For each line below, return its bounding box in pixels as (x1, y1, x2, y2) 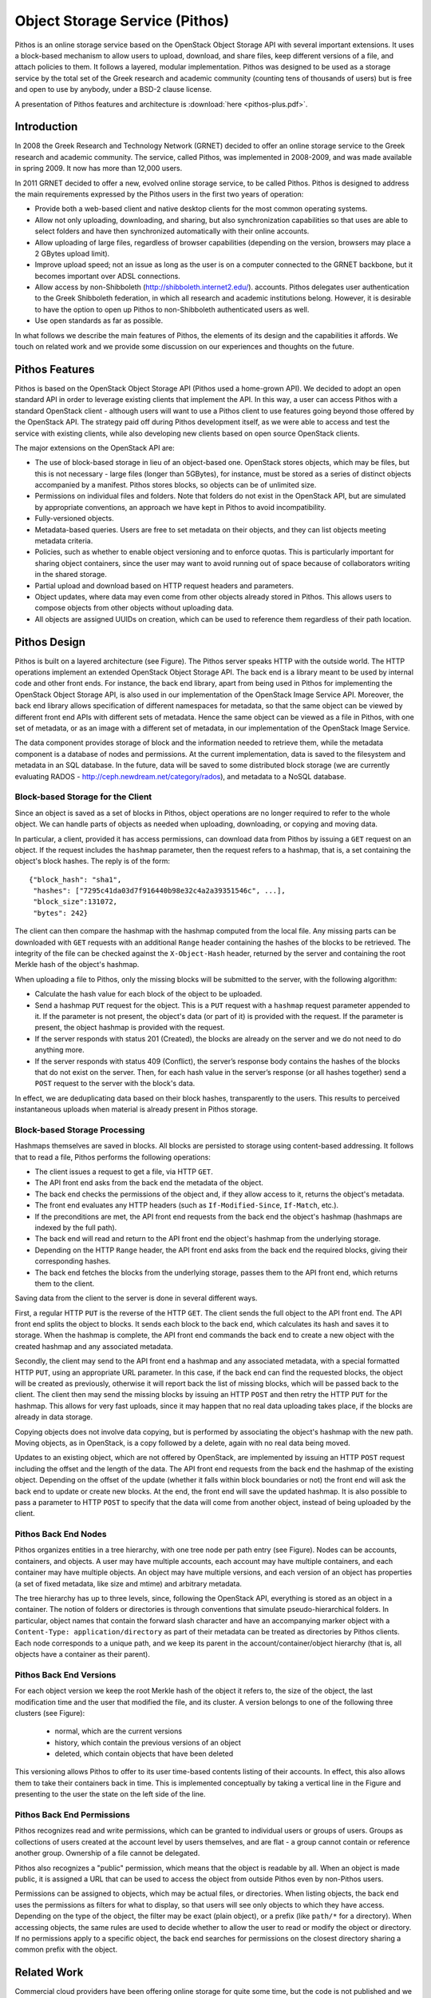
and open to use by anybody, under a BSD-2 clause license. (14, 85, 212, 94)
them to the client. (34, 1279, 95, 1288)
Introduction (14, 120, 78, 133)
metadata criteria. (34, 536, 93, 546)
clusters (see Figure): (14, 1708, 85, 1717)
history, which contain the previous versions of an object (54, 1737, 241, 1747)
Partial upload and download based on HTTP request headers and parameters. (34, 580, 295, 591)
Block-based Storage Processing (14, 1124, 145, 1135)
